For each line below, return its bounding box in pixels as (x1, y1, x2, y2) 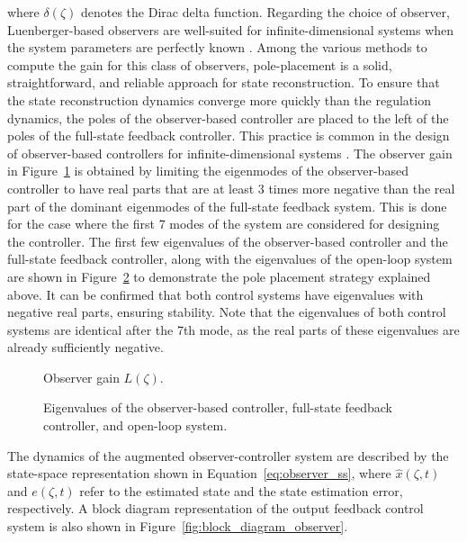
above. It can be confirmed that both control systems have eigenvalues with (7, 285, 424, 303)
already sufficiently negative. (7, 338, 164, 357)
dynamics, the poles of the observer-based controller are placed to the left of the (7, 108, 449, 127)
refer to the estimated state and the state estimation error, (79, 481, 403, 500)
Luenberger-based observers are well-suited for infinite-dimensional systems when (7, 20, 454, 39)
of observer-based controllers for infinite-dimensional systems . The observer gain (7, 143, 453, 162)
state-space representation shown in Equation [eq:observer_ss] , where (7, 464, 391, 483)
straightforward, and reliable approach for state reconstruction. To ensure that (7, 73, 440, 92)
